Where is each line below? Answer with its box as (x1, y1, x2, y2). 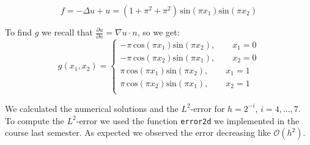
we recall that (41, 26, 93, 38)
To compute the (5, 114, 64, 127)
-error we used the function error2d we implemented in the (76, 114, 300, 127)
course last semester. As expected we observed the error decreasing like (5, 126, 271, 139)
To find (5, 26, 32, 38)
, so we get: (137, 26, 180, 38)
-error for (190, 102, 225, 114)
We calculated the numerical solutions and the (5, 102, 179, 114)
